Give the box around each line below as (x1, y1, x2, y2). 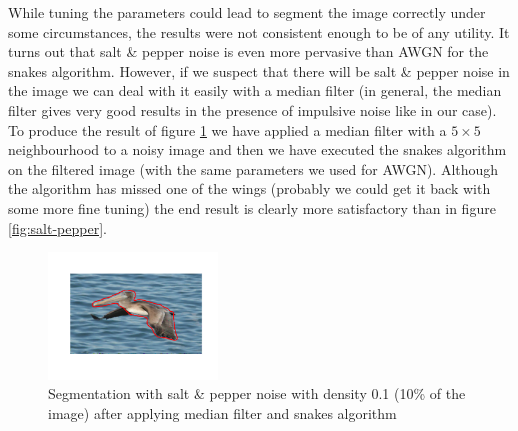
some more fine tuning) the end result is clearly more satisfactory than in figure (8, 197, 496, 218)
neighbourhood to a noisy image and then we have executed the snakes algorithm (8, 139, 507, 160)
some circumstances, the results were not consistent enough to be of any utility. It (8, 21, 510, 42)
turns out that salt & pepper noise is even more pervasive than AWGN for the (8, 41, 489, 62)
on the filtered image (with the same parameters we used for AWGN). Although (8, 158, 499, 179)
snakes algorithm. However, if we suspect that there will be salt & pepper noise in (8, 60, 510, 81)
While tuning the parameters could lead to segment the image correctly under (8, 2, 486, 22)
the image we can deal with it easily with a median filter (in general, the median (8, 80, 502, 101)
